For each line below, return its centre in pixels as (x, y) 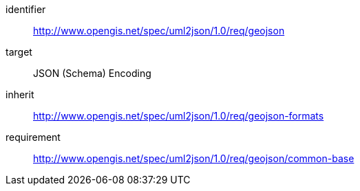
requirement (33, 137)
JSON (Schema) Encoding (92, 73)
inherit (20, 94)
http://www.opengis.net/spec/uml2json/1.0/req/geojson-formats (179, 116)
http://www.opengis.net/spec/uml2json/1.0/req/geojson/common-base (194, 158)
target (19, 52)
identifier (26, 9)
